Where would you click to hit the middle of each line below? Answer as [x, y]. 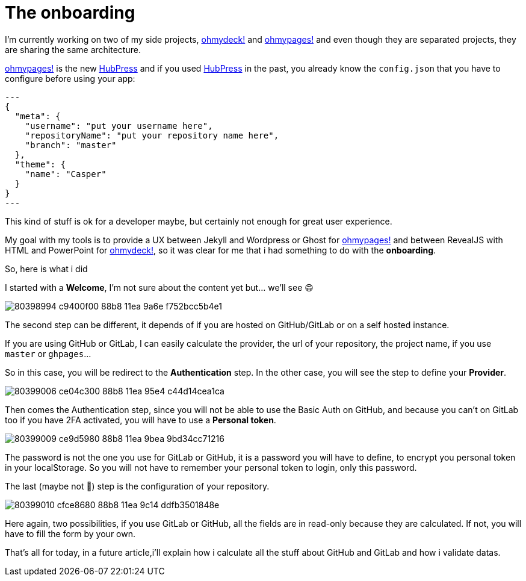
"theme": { [40, 164]
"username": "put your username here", [119, 126]
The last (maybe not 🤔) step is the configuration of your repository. [137, 486]
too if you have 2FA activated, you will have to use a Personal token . [141, 420]
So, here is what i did [46, 269]
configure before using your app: [70, 78]
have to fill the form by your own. [70, 533]
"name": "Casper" [66, 174]
